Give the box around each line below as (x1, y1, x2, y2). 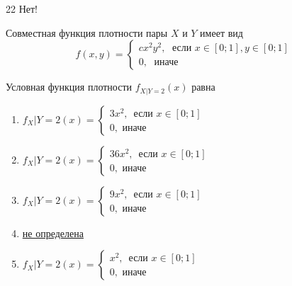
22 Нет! (6, 1, 38, 16)
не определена (22, 225, 84, 240)
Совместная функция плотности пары (6, 25, 168, 40)
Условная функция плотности (6, 79, 133, 94)
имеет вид (200, 25, 243, 40)
